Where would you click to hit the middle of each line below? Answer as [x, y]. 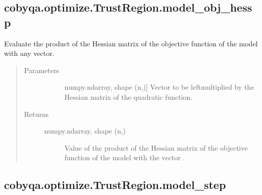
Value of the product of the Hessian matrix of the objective [156, 147]
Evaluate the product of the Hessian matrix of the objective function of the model [131, 43]
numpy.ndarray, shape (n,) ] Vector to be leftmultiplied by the [159, 87]
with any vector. [29, 53]
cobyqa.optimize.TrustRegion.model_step [115, 185]
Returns [36, 114]
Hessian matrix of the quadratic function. [128, 96]
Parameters [41, 70]
